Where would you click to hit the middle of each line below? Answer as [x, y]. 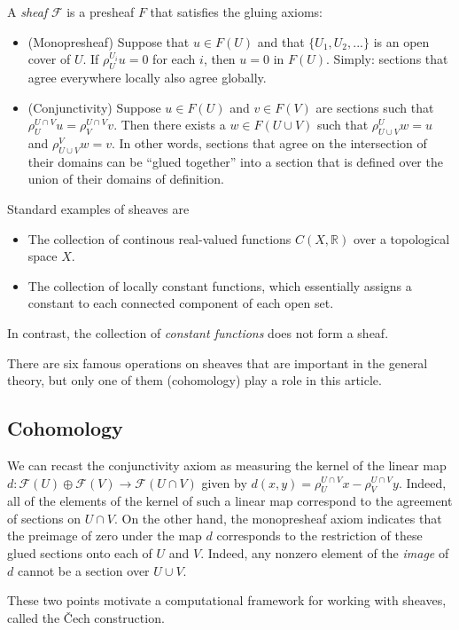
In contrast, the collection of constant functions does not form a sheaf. [198, 332]
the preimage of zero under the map [105, 535]
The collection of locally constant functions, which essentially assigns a [220, 285]
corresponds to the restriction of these [319, 535]
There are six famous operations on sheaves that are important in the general [218, 362]
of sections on [44, 518]
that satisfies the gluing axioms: [236, 12]
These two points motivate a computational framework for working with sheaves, [227, 600]
